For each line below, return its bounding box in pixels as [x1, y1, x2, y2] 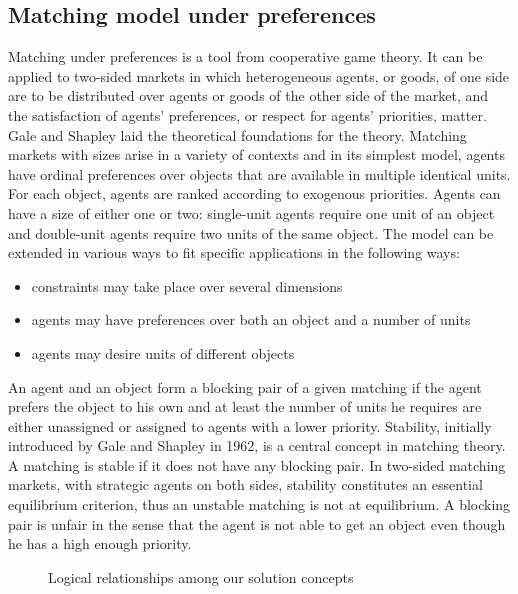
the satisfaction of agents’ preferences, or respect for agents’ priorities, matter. [8, 104, 487, 125]
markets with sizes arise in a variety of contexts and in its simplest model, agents [8, 144, 505, 165]
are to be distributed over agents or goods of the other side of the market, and [8, 85, 489, 106]
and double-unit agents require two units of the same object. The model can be [8, 222, 494, 243]
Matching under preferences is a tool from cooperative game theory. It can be [8, 46, 483, 67]
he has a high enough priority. [8, 533, 192, 554]
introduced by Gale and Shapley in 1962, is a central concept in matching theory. [8, 435, 506, 456]
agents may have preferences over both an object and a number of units [31, 309, 471, 330]
